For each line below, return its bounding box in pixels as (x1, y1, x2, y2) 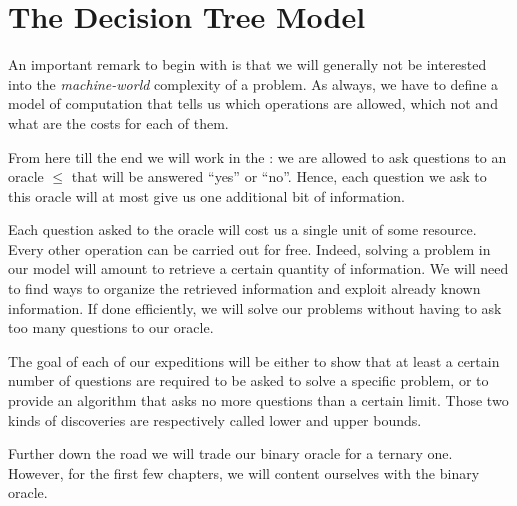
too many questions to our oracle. (8, 317, 214, 338)
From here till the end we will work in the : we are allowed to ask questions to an (8, 146, 507, 167)
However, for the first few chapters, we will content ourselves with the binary (8, 462, 480, 483)
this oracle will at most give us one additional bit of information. (8, 185, 405, 206)
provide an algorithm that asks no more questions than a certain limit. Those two (8, 390, 509, 411)
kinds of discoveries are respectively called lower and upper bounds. (8, 409, 422, 430)
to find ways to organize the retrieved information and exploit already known (8, 278, 481, 299)
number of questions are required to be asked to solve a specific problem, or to (8, 370, 489, 391)
